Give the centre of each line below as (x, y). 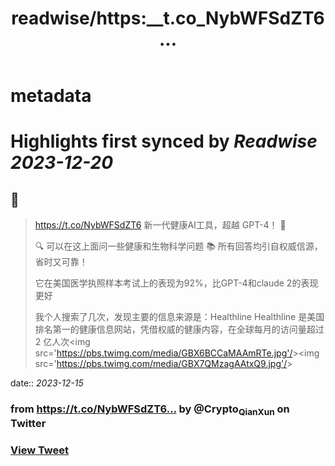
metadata (51, 96)
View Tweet (40, 450)
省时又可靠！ (61, 262)
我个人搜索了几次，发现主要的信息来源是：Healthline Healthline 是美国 (179, 317)
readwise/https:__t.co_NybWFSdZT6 (168, 18)
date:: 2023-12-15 (47, 383)
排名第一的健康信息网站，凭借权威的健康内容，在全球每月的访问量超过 (179, 329)
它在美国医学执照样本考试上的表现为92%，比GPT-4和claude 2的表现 (176, 283)
